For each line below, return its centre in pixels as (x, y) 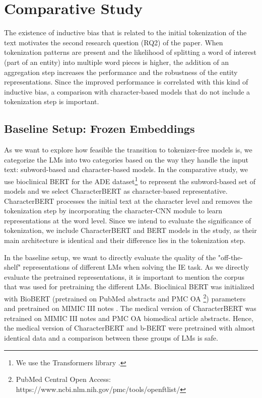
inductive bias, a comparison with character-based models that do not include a (127, 91)
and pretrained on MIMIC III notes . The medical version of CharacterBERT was (130, 308)
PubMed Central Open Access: (63, 379)
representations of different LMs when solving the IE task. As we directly (136, 267)
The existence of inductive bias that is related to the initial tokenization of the (125, 32)
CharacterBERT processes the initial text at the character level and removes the (128, 201)
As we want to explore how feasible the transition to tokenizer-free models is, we (128, 150)
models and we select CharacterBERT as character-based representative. (116, 191)
